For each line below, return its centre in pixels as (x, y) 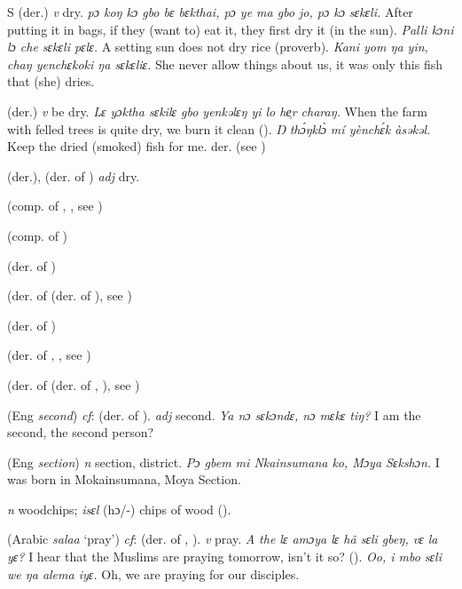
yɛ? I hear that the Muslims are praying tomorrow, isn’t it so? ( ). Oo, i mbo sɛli (224, 557)
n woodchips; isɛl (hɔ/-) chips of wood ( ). (119, 509)
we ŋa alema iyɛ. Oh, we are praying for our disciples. (153, 573)
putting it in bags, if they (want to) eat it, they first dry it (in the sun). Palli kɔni (231, 29)
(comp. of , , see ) (55, 206)
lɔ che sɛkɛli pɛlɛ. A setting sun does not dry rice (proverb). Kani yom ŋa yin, (218, 47)
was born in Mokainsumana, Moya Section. (124, 479)
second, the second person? (81, 432)
